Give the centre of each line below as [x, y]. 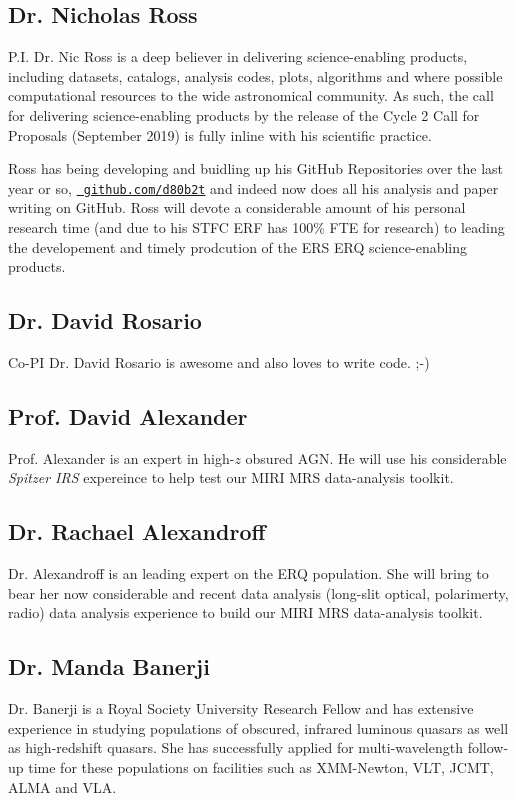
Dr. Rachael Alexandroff [137, 531]
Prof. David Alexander [128, 415]
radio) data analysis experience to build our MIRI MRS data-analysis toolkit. [245, 612]
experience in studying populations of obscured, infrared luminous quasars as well [258, 727]
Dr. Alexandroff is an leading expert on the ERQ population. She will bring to [248, 573]
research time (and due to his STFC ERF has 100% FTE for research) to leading [256, 227]
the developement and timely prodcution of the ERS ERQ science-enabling [238, 246]
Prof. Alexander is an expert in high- [121, 457]
